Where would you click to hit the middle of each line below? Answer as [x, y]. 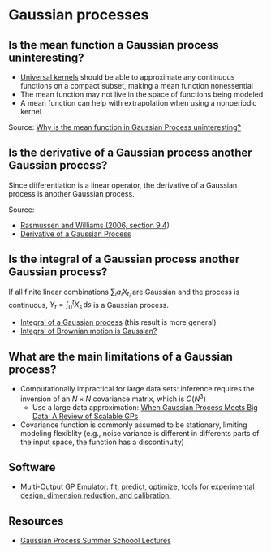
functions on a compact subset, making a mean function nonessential [137, 86]
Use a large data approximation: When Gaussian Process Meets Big [145, 407]
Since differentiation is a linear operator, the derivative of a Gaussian [123, 185]
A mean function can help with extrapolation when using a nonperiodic [138, 103]
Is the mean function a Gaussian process [114, 45]
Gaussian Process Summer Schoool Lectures [96, 541]
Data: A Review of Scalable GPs [85, 416]
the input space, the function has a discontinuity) [102, 442]
